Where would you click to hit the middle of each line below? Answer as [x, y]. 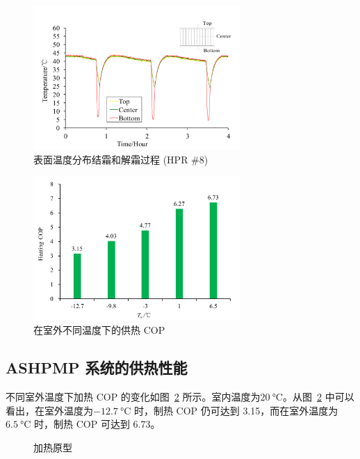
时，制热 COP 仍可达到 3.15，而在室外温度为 [236, 410]
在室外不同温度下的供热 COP [99, 330]
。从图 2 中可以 [318, 397]
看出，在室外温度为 [49, 410]
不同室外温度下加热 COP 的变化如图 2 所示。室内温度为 [133, 397]
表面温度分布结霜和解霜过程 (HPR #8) [121, 159]
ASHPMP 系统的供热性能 [97, 368]
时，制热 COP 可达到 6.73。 [97, 424]
